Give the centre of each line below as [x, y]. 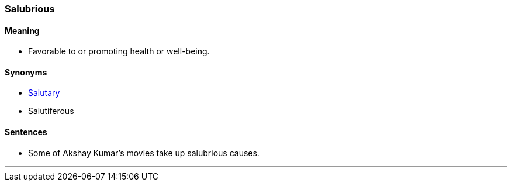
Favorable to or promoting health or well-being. [119, 51]
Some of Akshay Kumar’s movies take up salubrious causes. [144, 153]
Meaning [22, 30]
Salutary [44, 93]
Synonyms [26, 72]
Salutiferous [51, 111]
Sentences [26, 132]
